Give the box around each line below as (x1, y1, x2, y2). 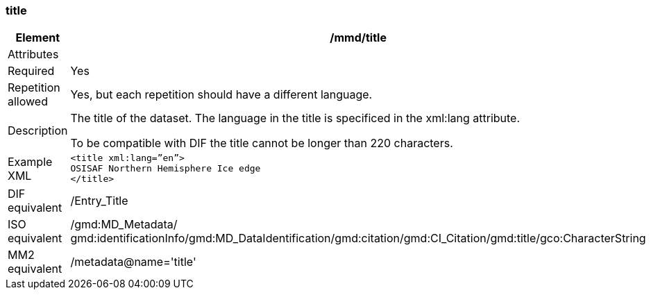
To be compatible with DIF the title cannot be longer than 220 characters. (70, 136, 453, 151)
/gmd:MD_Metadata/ (70, 217, 178, 232)
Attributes (8, 47, 59, 62)
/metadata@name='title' (70, 255, 196, 269)
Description (8, 124, 68, 138)
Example (8, 154, 53, 169)
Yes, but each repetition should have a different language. (70, 87, 373, 102)
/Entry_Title (70, 194, 128, 208)
